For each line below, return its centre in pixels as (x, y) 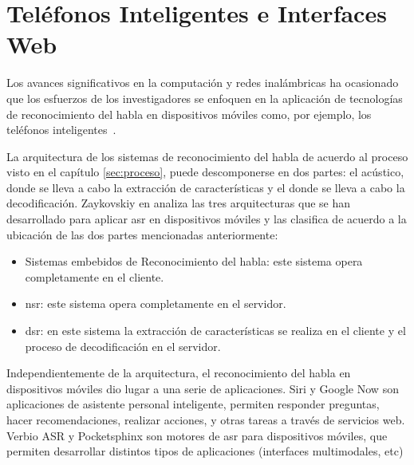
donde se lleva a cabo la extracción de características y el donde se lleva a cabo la (206, 187)
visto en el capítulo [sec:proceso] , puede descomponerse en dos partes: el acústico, (205, 172)
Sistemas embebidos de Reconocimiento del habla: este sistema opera (194, 261)
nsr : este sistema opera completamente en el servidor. (156, 303)
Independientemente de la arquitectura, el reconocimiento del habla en (179, 373)
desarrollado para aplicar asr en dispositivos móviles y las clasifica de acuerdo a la (207, 219)
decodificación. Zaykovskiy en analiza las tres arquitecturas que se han (179, 203)
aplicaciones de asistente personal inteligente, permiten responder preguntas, (193, 404)
